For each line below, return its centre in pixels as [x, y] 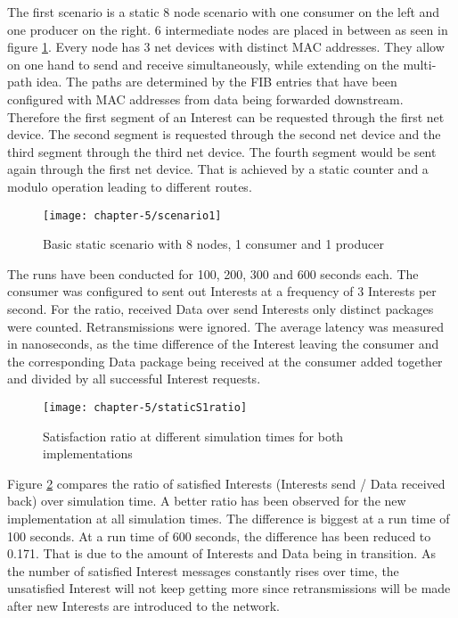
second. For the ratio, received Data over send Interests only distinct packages [221, 308]
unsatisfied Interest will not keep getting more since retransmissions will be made [229, 588]
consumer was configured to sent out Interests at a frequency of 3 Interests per [222, 291]
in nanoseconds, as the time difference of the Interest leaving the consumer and [223, 344]
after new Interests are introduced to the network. [143, 605]
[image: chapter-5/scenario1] [132, 215]
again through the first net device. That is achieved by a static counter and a [218, 169]
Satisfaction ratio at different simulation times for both [193, 436]
